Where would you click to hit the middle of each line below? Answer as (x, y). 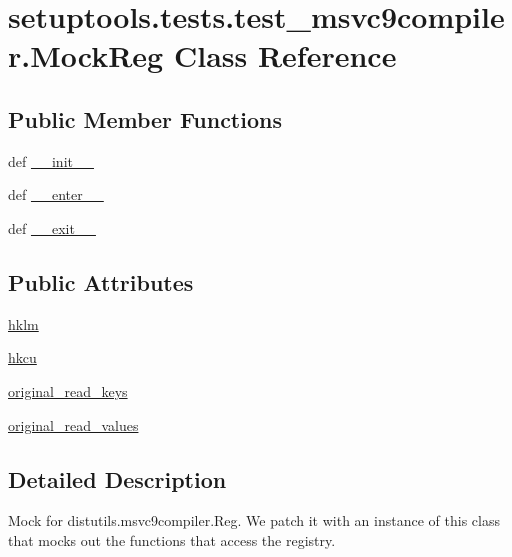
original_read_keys (68, 390)
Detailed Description (117, 478)
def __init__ (51, 160)
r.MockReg (86, 55)
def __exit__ (52, 227)
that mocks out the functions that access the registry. (172, 539)
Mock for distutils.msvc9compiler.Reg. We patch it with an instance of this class (254, 520)
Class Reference (285, 55)
